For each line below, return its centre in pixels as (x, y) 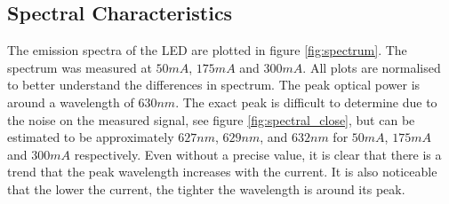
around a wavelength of (71, 102)
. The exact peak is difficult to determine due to (306, 102)
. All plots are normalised (372, 67)
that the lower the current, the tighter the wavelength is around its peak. (206, 188)
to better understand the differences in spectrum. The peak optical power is (214, 85)
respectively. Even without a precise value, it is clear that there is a (258, 154)
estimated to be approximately (91, 137)
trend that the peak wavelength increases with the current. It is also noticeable (222, 172)
